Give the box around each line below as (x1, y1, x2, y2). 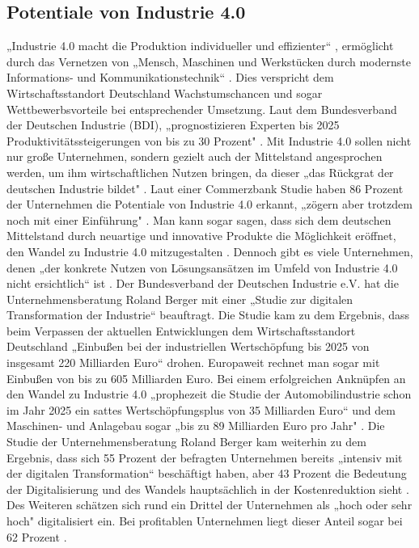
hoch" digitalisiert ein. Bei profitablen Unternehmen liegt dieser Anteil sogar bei (6, 512, 403, 529)
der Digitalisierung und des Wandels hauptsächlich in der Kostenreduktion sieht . (6, 480, 409, 497)
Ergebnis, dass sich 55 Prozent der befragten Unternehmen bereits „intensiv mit (6, 449, 403, 466)
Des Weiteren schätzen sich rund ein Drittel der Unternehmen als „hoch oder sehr (6, 496, 413, 513)
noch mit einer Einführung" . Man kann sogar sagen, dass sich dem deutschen (6, 211, 391, 228)
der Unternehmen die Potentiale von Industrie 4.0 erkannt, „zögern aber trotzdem (6, 196, 413, 213)
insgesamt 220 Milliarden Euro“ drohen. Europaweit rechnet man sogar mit (6, 354, 380, 371)
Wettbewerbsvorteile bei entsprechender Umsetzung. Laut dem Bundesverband (6, 100, 397, 117)
